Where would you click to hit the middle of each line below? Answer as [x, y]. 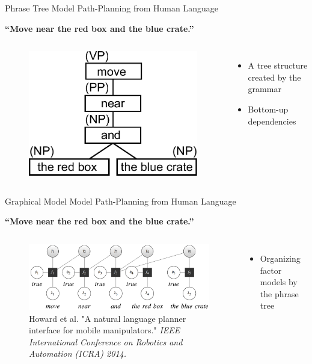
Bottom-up [268, 109]
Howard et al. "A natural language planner [108, 318]
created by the [274, 77]
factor [271, 270]
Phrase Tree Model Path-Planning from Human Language [112, 8]
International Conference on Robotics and [106, 341]
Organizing [280, 258]
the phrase [279, 293]
